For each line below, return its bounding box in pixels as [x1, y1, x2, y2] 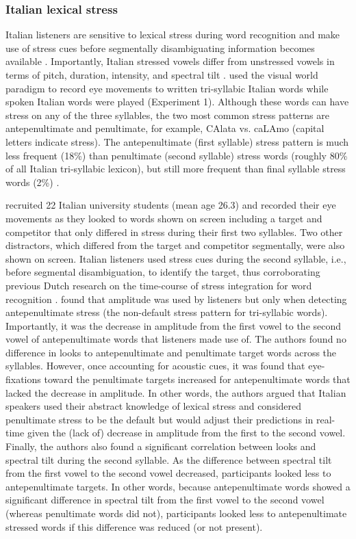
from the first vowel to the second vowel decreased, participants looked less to [5, 466, 331, 480]
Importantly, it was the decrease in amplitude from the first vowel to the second [5, 318, 342, 332]
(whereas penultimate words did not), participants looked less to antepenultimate [5, 506, 347, 520]
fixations [5, 372, 41, 386]
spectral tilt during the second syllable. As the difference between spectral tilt [5, 452, 332, 466]
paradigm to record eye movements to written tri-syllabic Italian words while [5, 81, 329, 95]
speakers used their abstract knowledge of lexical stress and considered [5, 399, 302, 413]
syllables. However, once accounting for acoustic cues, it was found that [5, 358, 305, 373]
